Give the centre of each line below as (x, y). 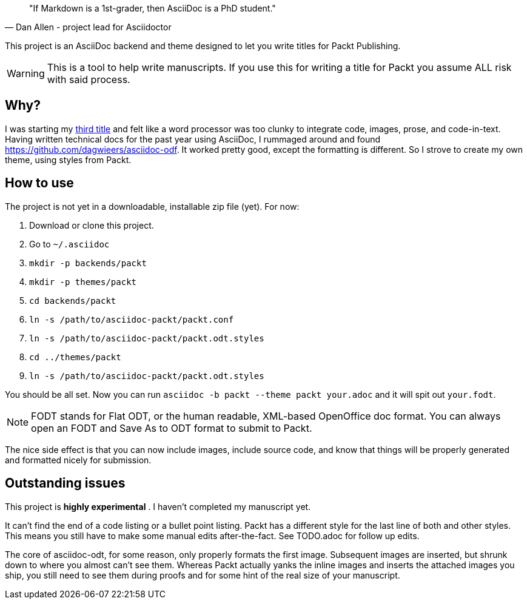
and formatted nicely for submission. (78, 460)
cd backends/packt (73, 300)
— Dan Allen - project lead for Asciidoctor (88, 27)
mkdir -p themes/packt (83, 282)
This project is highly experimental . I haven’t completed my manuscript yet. (158, 506)
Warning (26, 73)
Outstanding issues (65, 483)
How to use (39, 183)
